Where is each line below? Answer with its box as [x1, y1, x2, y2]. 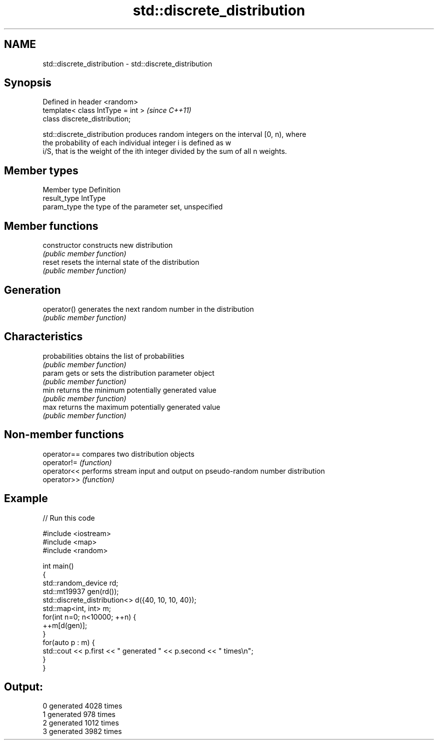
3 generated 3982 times [42, 727, 122, 736]
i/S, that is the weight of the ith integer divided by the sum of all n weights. [42, 147, 287, 156]
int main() [42, 561, 74, 570]
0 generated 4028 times [42, 702, 122, 711]
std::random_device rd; [42, 578, 118, 587]
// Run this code [42, 513, 95, 522]
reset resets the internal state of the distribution [42, 258, 199, 267]
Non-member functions [4, 428, 124, 441]
